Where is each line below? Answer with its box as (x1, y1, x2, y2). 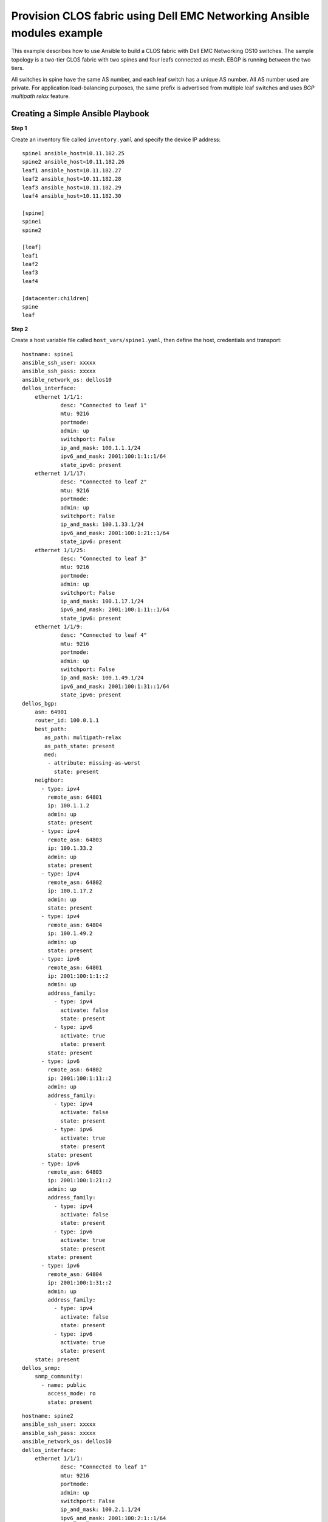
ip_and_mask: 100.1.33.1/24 (60, 521, 144, 528)
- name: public (41, 1381, 86, 1388)
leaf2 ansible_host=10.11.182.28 (22, 175, 121, 183)
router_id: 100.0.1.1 (34, 717, 100, 724)
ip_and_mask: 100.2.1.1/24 (60, 1506, 141, 1513)
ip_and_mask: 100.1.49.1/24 (60, 675, 144, 681)
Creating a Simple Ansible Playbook (11, 108, 149, 119)
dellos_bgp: (22, 700, 58, 707)
